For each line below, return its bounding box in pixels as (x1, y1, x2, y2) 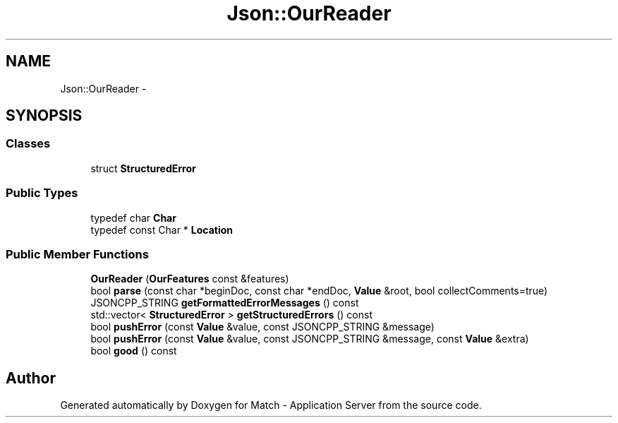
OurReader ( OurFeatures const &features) (90, 273, 289, 285)
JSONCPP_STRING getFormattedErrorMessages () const (90, 297, 359, 309)
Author (6, 369, 56, 387)
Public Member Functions (6, 246, 149, 261)
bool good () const (90, 345, 177, 357)
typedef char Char (90, 211, 176, 224)
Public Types (6, 186, 78, 201)
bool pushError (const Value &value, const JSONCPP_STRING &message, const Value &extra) (90, 333, 529, 345)
